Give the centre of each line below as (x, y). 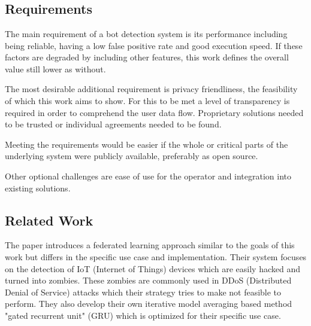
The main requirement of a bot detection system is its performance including (146, 33)
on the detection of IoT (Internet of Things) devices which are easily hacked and (153, 268)
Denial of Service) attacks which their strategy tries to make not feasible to (143, 292)
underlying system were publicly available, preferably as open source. (132, 156)
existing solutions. (38, 188)
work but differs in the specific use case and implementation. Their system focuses (156, 256)
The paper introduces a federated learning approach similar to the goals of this (150, 245)
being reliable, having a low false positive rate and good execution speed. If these (154, 45)
